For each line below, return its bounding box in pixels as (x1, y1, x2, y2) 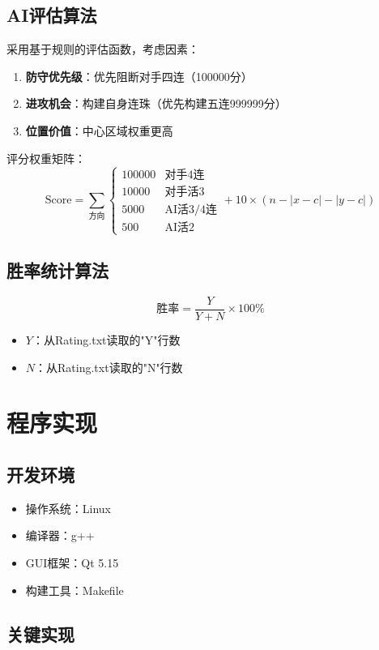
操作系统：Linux (25, 499, 112, 516)
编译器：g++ (25, 527, 95, 544)
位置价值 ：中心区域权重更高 (25, 122, 173, 139)
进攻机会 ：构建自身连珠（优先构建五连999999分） (25, 95, 287, 112)
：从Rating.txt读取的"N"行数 (35, 358, 183, 375)
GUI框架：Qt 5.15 (25, 554, 119, 571)
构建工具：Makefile (25, 581, 124, 598)
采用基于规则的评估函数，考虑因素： (6, 41, 199, 58)
